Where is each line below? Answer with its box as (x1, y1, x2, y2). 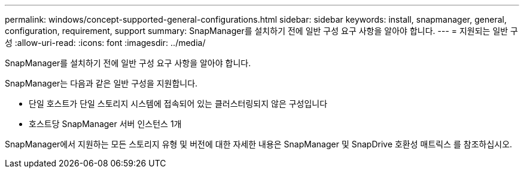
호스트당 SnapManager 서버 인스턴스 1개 (29, 119, 182, 129)
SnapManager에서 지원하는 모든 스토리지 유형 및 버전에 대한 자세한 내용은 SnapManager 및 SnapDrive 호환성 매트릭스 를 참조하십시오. (5, 139, 513, 149)
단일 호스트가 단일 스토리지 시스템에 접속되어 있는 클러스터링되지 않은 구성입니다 (29, 98, 328, 109)
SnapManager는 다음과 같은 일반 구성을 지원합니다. (5, 78, 198, 88)
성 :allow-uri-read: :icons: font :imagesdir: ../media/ (5, 38, 206, 48)
